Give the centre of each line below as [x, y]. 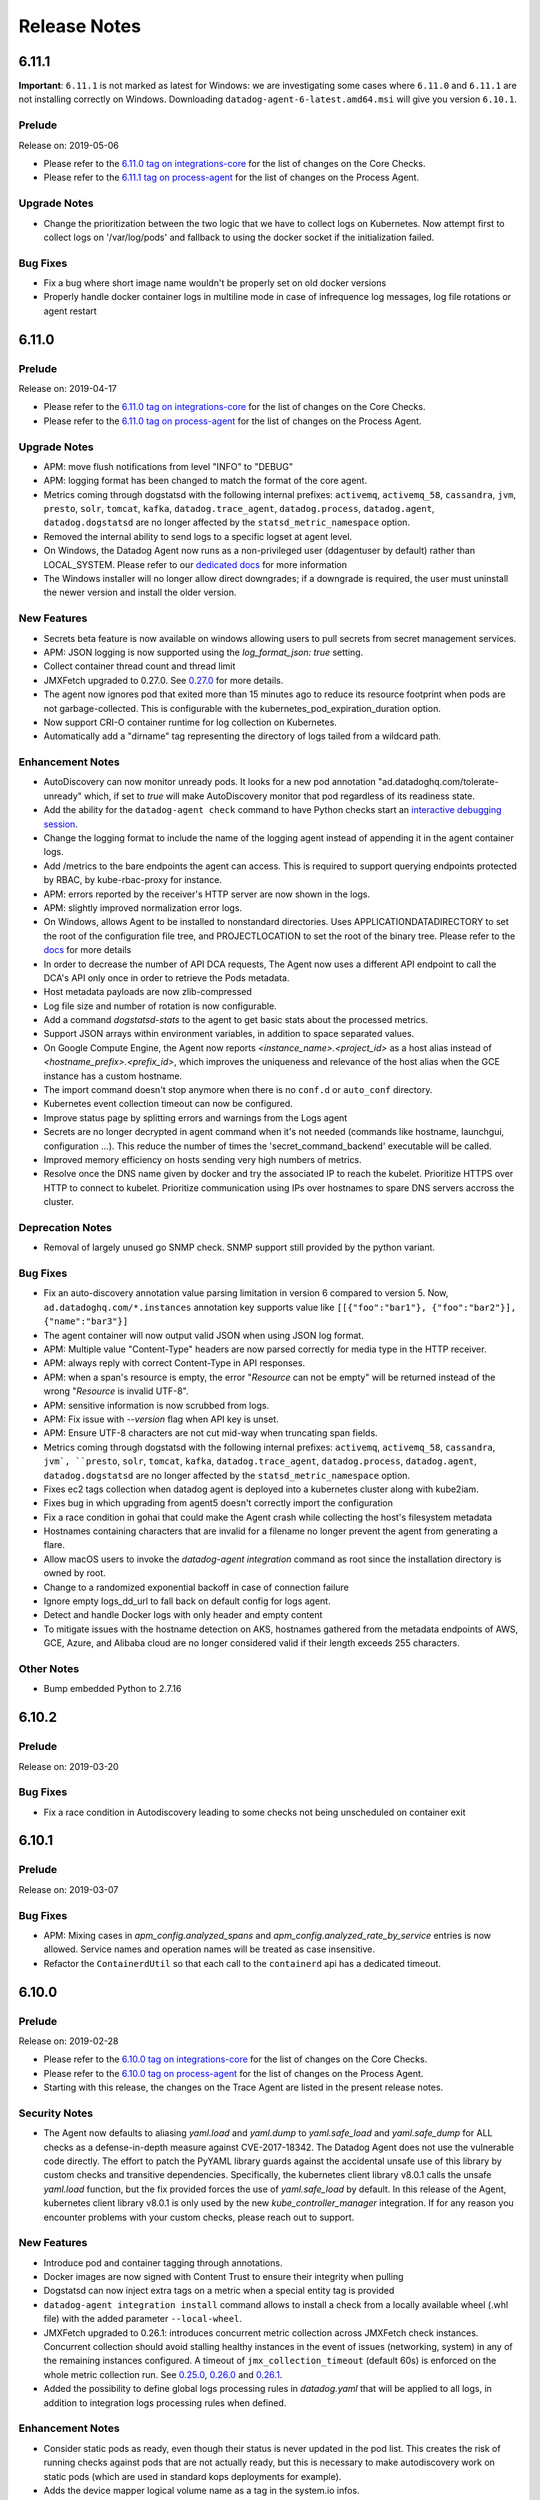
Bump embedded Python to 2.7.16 [112, 1689]
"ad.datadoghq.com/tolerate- [438, 782]
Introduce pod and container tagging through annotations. [163, 2262]
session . [61, 824]
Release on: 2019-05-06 [68, 145]
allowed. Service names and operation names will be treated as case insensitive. [209, 1949]
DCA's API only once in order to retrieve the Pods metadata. [166, 977]
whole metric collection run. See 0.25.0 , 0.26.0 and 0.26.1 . [163, 2374]
